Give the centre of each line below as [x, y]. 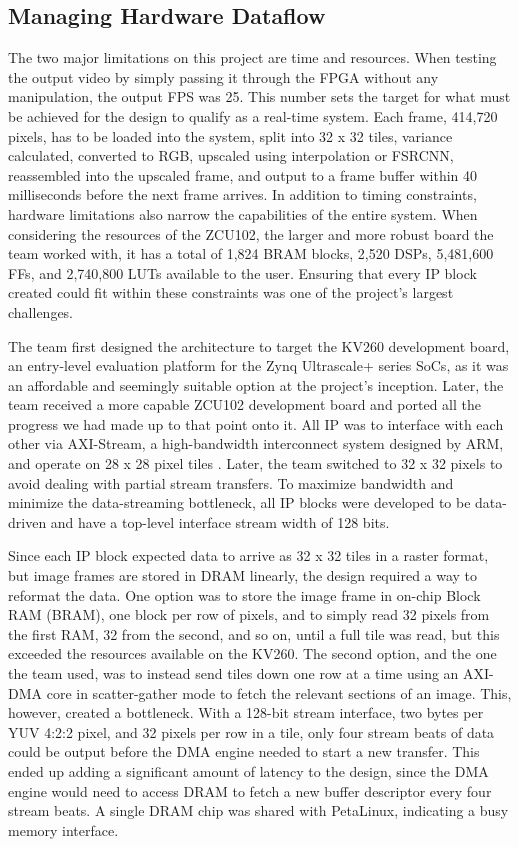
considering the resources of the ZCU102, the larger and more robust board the [251, 233]
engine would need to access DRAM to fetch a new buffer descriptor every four [250, 790]
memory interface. [63, 829]
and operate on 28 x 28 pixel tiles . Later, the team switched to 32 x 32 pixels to [255, 463]
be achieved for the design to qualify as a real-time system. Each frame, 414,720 [253, 115]
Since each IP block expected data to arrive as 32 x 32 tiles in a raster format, [248, 555]
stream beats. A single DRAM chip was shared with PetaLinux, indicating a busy [258, 810]
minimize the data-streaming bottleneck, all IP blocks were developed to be [239, 502]
